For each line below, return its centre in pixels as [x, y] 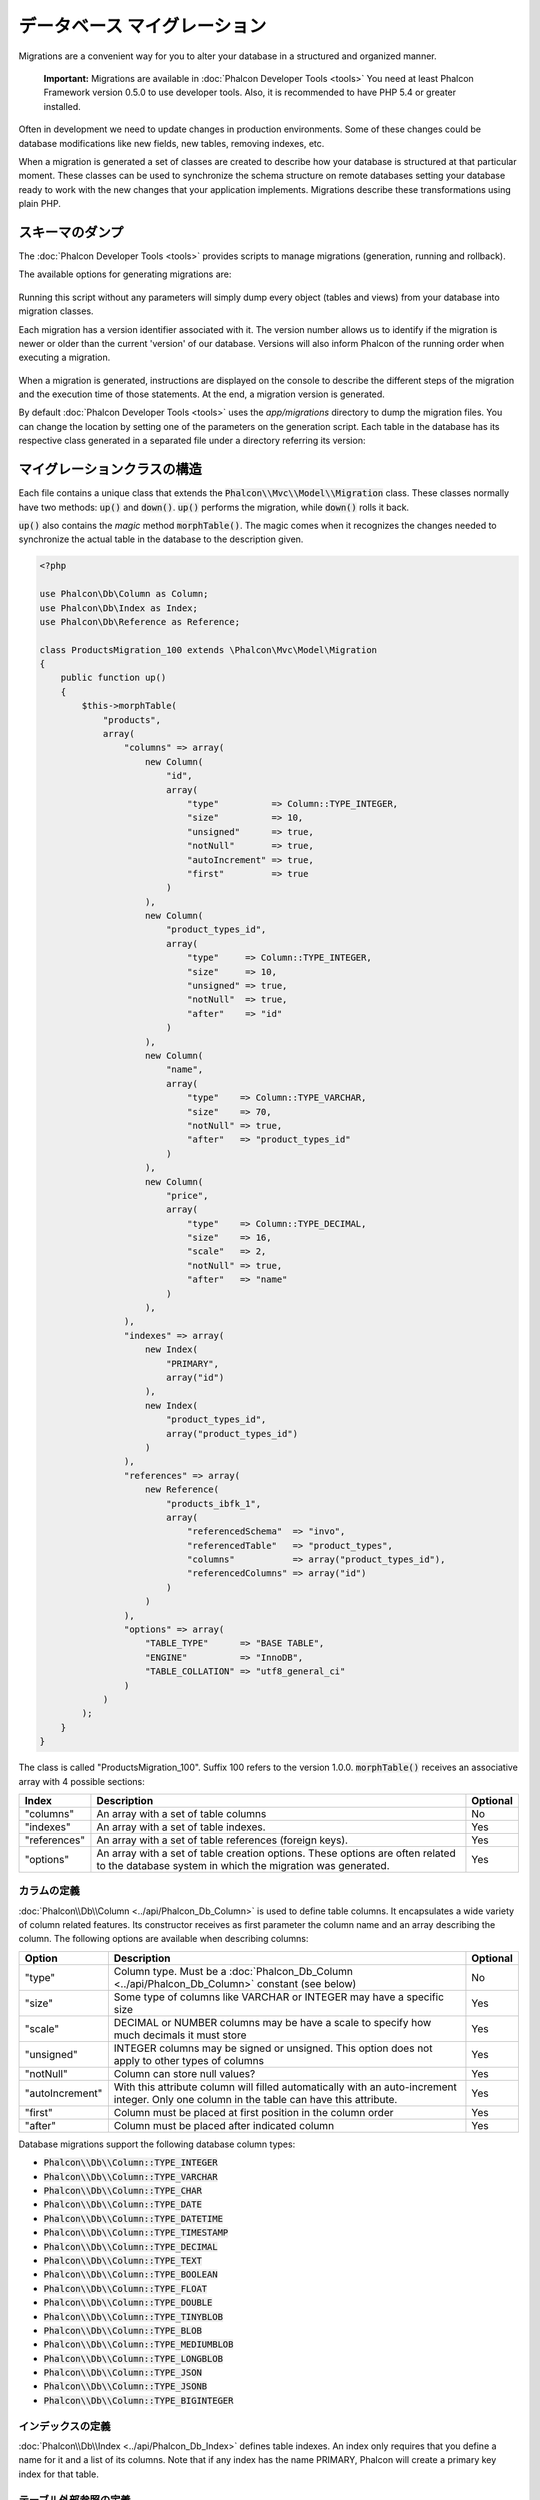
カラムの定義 [49, 1891]
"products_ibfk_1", [213, 1503]
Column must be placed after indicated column [224, 2125]
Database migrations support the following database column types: [157, 2144]
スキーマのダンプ [71, 231]
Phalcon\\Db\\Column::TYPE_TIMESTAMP [136, 2233]
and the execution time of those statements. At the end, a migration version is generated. [201, 394]
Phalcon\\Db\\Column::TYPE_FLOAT [125, 2288]
